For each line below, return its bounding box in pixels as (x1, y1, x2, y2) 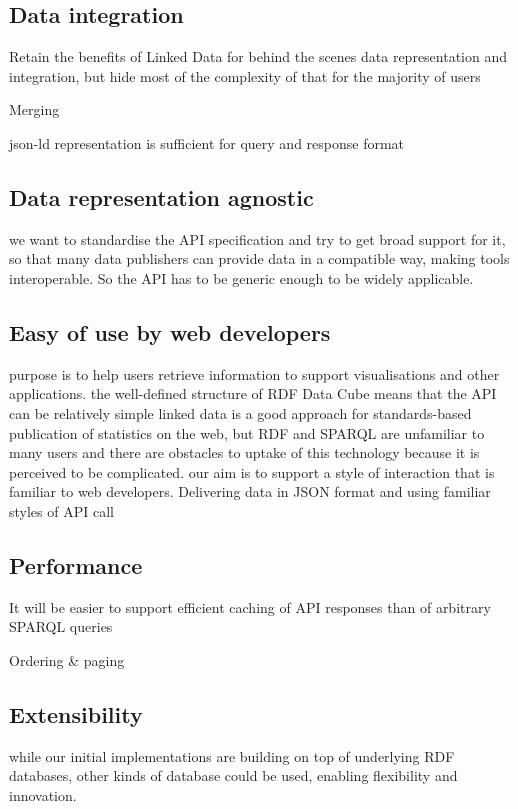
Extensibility (9, 698, 143, 729)
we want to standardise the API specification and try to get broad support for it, (9, 228, 506, 249)
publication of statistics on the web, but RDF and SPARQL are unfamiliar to (9, 422, 485, 443)
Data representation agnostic (9, 181, 314, 212)
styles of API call (9, 500, 114, 521)
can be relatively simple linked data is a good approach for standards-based (9, 402, 472, 423)
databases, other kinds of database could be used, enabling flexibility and (9, 765, 458, 786)
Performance (9, 549, 143, 580)
